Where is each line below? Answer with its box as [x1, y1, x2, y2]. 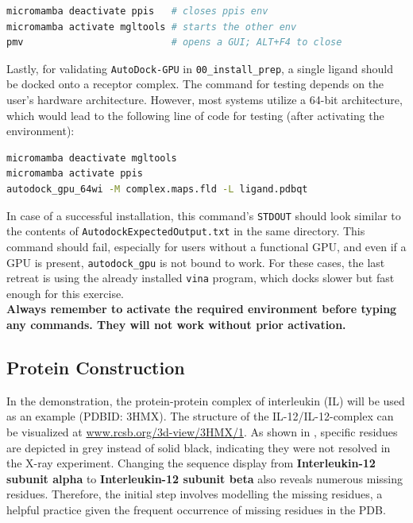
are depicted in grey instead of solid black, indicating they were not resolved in [6, 439, 391, 455]
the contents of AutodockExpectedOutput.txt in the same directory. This [6, 223, 365, 239]
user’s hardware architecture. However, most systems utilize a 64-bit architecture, [6, 91, 403, 108]
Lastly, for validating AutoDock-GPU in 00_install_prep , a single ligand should [6, 60, 394, 76]
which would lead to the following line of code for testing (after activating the [6, 107, 384, 123]
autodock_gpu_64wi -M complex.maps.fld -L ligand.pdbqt [6, 184, 308, 195]
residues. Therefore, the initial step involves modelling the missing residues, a [6, 486, 383, 502]
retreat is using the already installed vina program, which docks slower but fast [6, 269, 395, 286]
